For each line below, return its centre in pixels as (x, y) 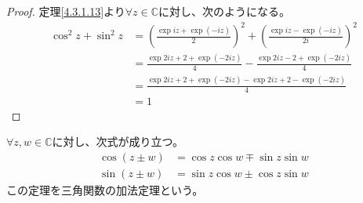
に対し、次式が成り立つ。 (118, 141)
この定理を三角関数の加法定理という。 (105, 189)
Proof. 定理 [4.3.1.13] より (66, 11)
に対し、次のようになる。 (225, 11)
